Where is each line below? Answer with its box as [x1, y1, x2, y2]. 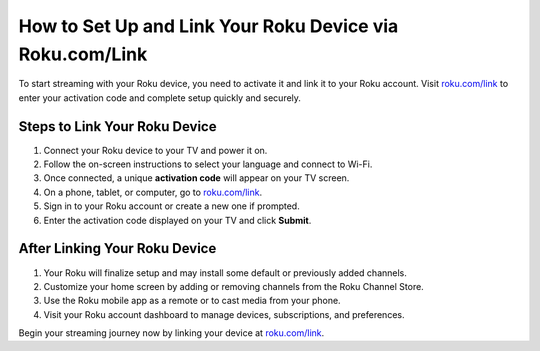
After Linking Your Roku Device [18, 240, 217, 257]
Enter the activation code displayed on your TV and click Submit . [43, 214, 312, 226]
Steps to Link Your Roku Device [18, 118, 217, 135]
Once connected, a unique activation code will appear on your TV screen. [43, 172, 350, 184]
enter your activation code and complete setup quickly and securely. [18, 91, 302, 104]
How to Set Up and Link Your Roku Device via [18, 15, 399, 37]
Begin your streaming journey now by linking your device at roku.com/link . [18, 327, 325, 339]
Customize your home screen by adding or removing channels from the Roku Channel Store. [43, 280, 424, 292]
